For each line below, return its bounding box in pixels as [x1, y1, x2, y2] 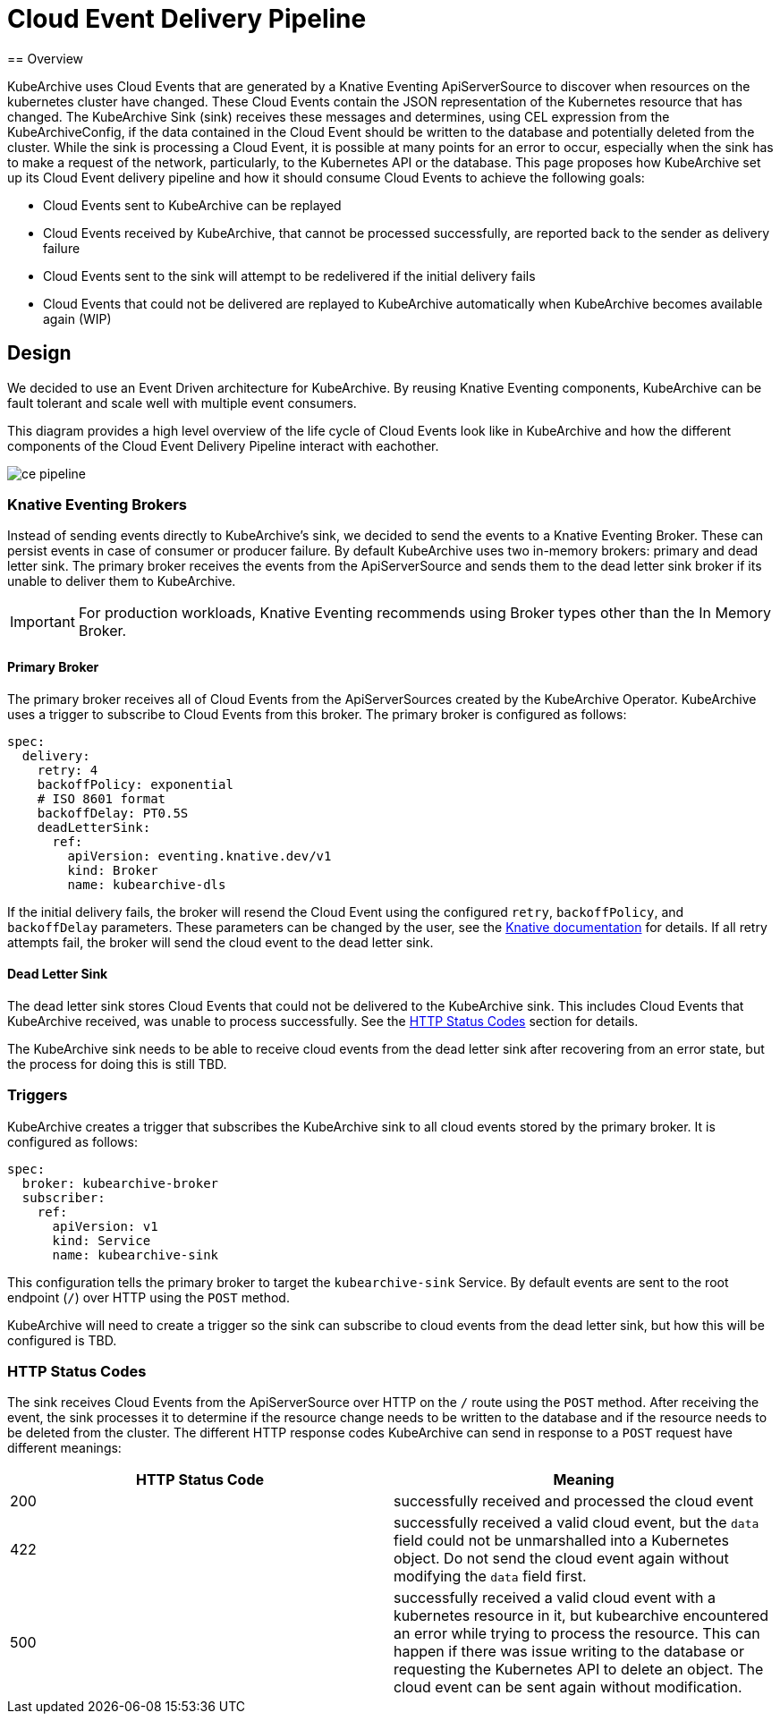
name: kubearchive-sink [52, 1247, 219, 1262]
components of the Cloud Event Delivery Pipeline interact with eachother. [7, 437, 439, 454]
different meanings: [7, 1440, 122, 1456]
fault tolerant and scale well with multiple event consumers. [7, 394, 357, 411]
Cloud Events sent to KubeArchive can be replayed [43, 197, 342, 213]
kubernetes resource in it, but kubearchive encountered [394, 1607, 769, 1625]
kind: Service [52, 1233, 151, 1248]
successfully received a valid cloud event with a [394, 1589, 716, 1607]
